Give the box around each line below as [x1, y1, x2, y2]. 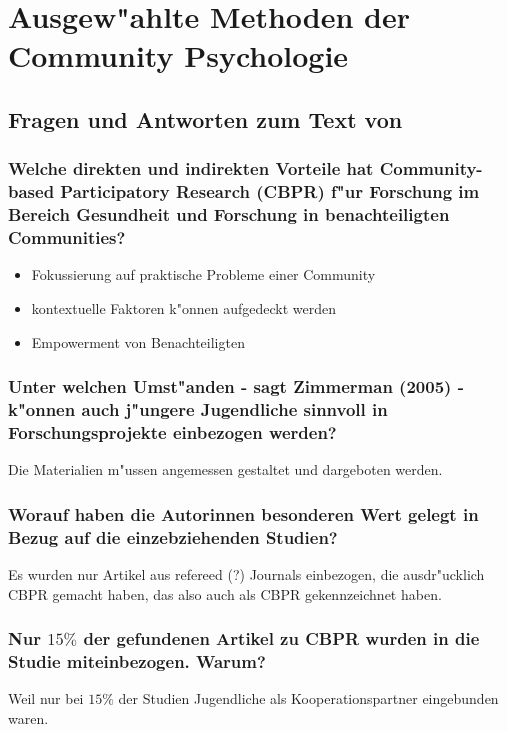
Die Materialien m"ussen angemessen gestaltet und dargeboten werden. [8, 459, 443, 480]
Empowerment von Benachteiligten [31, 331, 245, 352]
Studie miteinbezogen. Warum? [8, 648, 266, 673]
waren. [8, 707, 49, 728]
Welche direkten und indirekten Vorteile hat [8, 156, 374, 181]
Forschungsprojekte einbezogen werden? [8, 419, 337, 444]
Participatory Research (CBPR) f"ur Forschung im [60, 179, 480, 204]
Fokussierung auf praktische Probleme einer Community [31, 264, 376, 285]
